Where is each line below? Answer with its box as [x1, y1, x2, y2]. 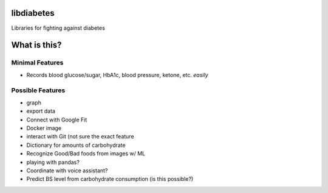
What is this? [11, 40, 62, 50]
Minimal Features [11, 58, 64, 67]
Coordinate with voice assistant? [26, 167, 108, 174]
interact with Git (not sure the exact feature [26, 133, 134, 140]
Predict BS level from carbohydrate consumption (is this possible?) [26, 175, 194, 183]
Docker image [26, 124, 62, 132]
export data [26, 107, 56, 115]
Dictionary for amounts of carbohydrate [26, 141, 126, 149]
